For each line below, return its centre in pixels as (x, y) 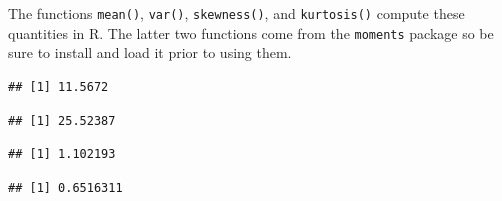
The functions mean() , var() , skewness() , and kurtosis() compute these (236, 13)
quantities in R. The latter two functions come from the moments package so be (251, 32)
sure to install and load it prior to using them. (150, 52)
